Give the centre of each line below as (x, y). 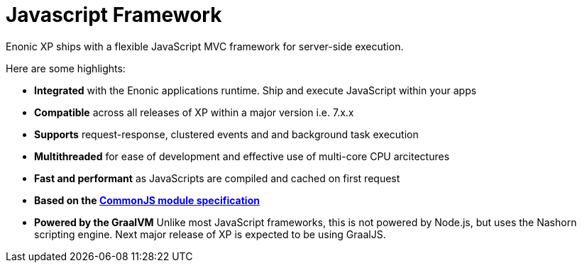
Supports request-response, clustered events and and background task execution (226, 134)
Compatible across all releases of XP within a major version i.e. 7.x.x (194, 112)
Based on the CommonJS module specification (147, 200)
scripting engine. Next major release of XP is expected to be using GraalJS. (210, 234)
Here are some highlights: (66, 68)
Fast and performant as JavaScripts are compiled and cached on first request (217, 178)
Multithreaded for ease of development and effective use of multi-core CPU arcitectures (242, 156)
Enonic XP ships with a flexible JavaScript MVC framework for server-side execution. (205, 46)
